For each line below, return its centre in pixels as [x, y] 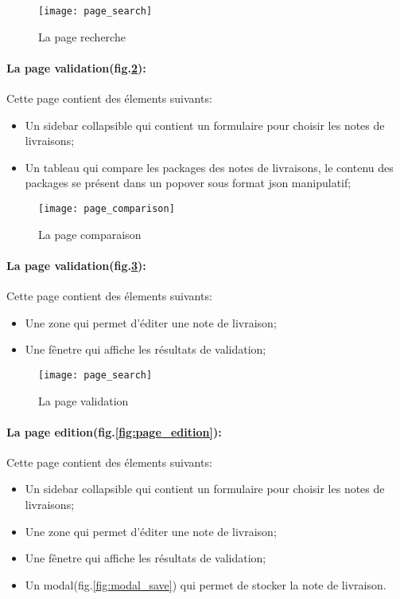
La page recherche [82, 36]
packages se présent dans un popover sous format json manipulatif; [188, 183]
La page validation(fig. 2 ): [76, 67]
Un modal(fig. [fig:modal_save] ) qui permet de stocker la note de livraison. [206, 584]
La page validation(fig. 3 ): [76, 265]
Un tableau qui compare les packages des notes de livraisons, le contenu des [209, 167]
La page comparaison [90, 234]
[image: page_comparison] [107, 209]
